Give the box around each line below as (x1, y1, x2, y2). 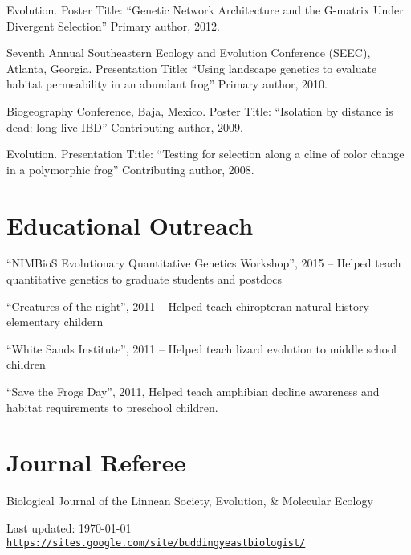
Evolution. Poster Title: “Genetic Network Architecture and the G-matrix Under (6, 2, 404, 18)
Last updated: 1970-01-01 (6, 519, 132, 536)
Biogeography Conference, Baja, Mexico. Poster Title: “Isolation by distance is (6, 102, 393, 119)
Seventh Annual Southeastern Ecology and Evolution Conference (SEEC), (6, 44, 371, 61)
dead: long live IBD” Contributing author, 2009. (6, 118, 243, 135)
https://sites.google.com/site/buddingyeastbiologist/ (6, 537, 306, 549)
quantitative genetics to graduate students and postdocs (6, 271, 283, 288)
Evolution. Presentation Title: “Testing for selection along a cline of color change (6, 145, 405, 162)
